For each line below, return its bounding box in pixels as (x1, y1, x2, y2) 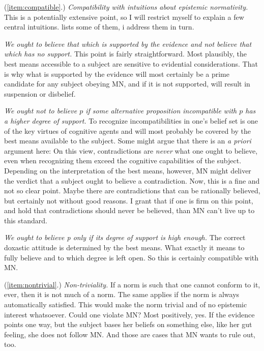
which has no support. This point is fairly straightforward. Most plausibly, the (4, 48, 247, 59)
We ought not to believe (4, 105, 77, 116)
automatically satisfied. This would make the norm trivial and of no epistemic (4, 299, 247, 310)
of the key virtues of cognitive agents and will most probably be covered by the (4, 125, 251, 136)
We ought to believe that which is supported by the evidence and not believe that (4, 38, 252, 49)
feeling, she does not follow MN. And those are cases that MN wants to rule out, (4, 329, 256, 339)
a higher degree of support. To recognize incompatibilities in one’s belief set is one (4, 115, 258, 126)
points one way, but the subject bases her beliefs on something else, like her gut (4, 319, 252, 330)
